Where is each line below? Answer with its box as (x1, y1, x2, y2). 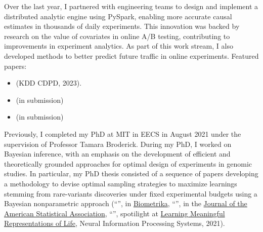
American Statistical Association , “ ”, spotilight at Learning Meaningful (4, 208, 225, 218)
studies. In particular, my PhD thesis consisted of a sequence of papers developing (4, 168, 258, 179)
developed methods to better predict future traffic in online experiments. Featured (4, 50, 259, 61)
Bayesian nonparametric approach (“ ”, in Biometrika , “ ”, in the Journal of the (4, 198, 247, 209)
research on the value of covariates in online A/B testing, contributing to (4, 30, 230, 41)
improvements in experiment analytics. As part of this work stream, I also (4, 41, 233, 51)
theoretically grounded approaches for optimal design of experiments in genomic (4, 158, 252, 169)
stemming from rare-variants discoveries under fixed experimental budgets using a (4, 188, 257, 199)
